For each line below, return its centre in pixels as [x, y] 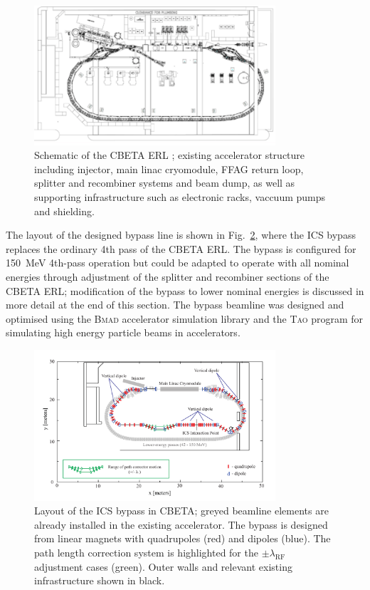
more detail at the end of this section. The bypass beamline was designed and [175, 305]
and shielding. [64, 211]
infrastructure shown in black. [100, 580]
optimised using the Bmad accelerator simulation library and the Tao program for [185, 318]
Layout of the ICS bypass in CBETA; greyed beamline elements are [181, 511]
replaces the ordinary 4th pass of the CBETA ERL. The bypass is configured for [181, 248]
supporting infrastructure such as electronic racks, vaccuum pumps [180, 197]
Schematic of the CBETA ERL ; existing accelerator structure [170, 155]
